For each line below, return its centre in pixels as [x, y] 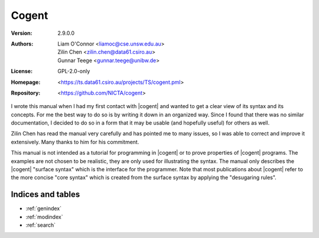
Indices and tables [45, 195]
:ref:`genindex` [44, 208]
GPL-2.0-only [74, 71]
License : [22, 71]
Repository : [26, 93]
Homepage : [26, 82]
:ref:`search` [41, 225]
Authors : [22, 44]
